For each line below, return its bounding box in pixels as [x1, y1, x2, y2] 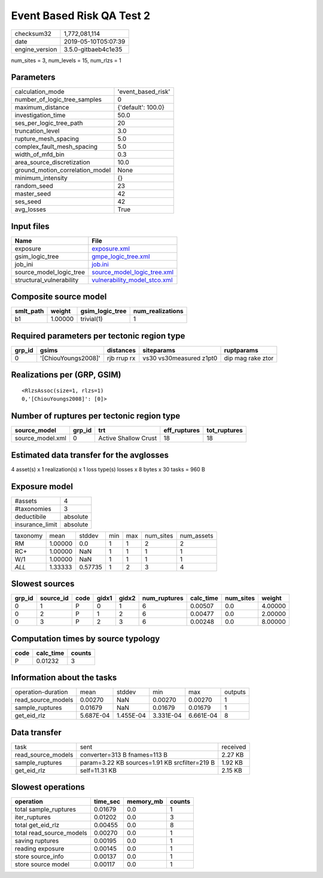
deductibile [14, 512, 47, 520]
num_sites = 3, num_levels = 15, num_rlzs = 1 [11, 57, 122, 64]
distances [106, 346, 136, 354]
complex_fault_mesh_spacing [14, 142, 98, 151]
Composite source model [11, 292, 107, 302]
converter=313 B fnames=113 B [80, 751, 167, 759]
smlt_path [14, 307, 44, 315]
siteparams [142, 346, 176, 354]
